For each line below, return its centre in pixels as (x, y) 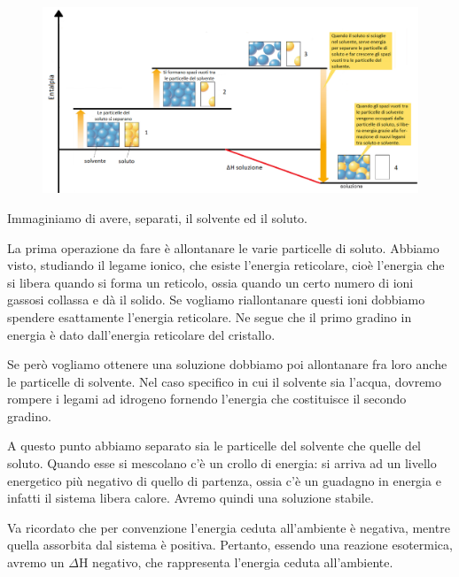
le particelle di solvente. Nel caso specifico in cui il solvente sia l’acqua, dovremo (225, 381)
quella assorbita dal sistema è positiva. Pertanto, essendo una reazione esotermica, (230, 545)
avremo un (36, 562)
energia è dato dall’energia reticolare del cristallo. (141, 334)
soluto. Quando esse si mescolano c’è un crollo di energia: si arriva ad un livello (222, 463)
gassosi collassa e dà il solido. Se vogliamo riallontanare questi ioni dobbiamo (216, 300)
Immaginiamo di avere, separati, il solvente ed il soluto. (158, 217)
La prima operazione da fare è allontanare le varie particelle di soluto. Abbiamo (223, 247)
